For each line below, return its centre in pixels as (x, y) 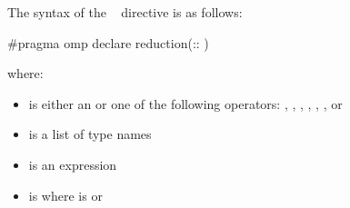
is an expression (73, 164)
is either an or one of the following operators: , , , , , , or (185, 103)
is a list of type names (90, 134)
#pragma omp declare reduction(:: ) (108, 42)
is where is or (65, 195)
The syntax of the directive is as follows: (125, 12)
